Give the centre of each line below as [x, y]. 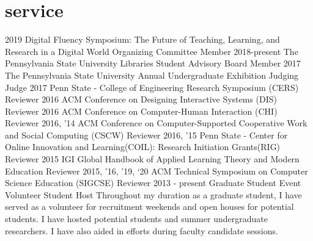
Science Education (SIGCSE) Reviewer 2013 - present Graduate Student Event [153, 183]
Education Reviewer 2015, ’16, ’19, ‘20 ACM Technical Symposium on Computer [156, 171]
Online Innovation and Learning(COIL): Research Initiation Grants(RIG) [143, 147]
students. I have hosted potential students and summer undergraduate [136, 219]
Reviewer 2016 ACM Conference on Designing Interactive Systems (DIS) [141, 99]
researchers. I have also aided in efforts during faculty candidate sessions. [142, 230]
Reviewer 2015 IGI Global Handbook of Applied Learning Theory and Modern [152, 159]
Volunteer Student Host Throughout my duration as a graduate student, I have [153, 194]
